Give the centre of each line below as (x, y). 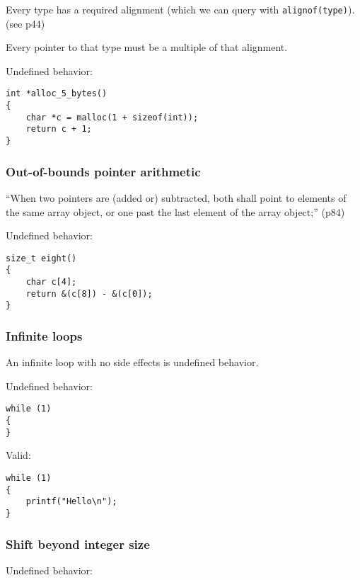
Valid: (18, 455)
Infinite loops (44, 335)
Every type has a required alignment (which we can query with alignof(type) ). (180, 9)
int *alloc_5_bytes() (57, 94)
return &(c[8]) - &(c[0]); (89, 294)
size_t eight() (41, 258)
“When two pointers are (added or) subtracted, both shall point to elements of (176, 197)
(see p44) (25, 23)
